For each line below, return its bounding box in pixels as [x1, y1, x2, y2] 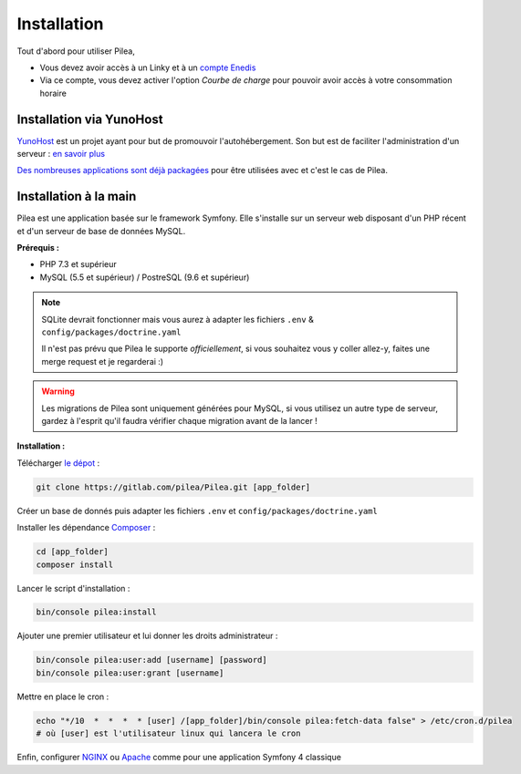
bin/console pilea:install [36, 607, 157, 617]
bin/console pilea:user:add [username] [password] [36, 655, 268, 666]
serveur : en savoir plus [16, 149, 105, 160]
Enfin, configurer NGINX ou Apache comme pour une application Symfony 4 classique [16, 752, 342, 763]
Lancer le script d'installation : [16, 583, 130, 593]
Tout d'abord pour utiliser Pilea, [16, 46, 136, 57]
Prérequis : [16, 243, 59, 253]
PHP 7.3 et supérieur [39, 259, 118, 270]
